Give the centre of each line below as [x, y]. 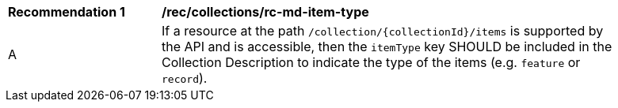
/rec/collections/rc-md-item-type [265, 12]
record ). [185, 78]
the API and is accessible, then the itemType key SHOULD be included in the [387, 47]
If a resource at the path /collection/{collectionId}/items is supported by [383, 31]
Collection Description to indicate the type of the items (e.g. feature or [371, 62]
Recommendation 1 [67, 12]
